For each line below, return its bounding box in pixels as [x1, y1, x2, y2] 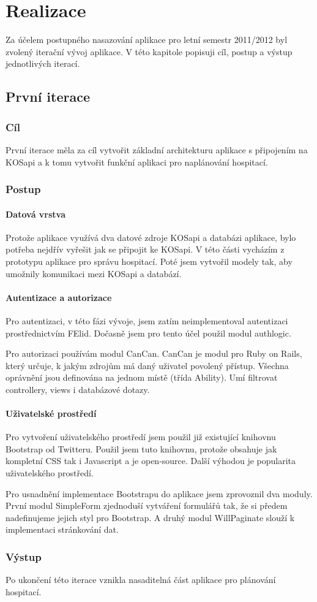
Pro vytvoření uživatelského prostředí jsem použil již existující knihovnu [6, 430, 276, 443]
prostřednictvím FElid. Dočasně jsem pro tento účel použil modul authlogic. [6, 326, 291, 339]
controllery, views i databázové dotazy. [6, 383, 150, 395]
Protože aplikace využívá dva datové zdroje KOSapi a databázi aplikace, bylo [6, 231, 296, 243]
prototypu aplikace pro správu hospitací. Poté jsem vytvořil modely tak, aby [6, 254, 293, 267]
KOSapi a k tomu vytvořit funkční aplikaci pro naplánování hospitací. [6, 155, 268, 168]
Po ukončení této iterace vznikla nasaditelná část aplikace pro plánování [6, 573, 276, 586]
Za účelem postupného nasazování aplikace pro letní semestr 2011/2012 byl [6, 33, 288, 46]
